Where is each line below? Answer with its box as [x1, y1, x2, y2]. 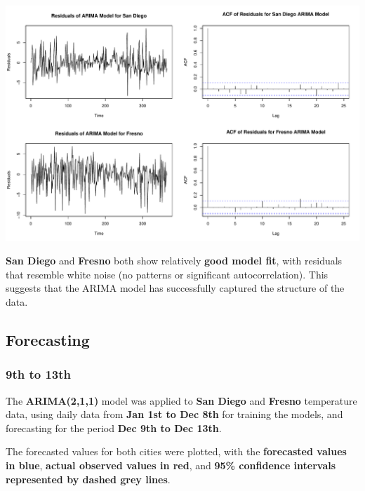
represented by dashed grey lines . [6, 471, 171, 486]
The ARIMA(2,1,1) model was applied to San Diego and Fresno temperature [6, 393, 357, 408]
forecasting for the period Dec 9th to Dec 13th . [6, 420, 222, 435]
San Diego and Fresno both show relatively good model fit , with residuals [6, 253, 343, 268]
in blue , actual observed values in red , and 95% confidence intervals [6, 458, 336, 473]
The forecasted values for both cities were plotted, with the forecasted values [6, 444, 347, 459]
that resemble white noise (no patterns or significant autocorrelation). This [6, 267, 328, 281]
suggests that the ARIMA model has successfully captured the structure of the [6, 281, 345, 295]
